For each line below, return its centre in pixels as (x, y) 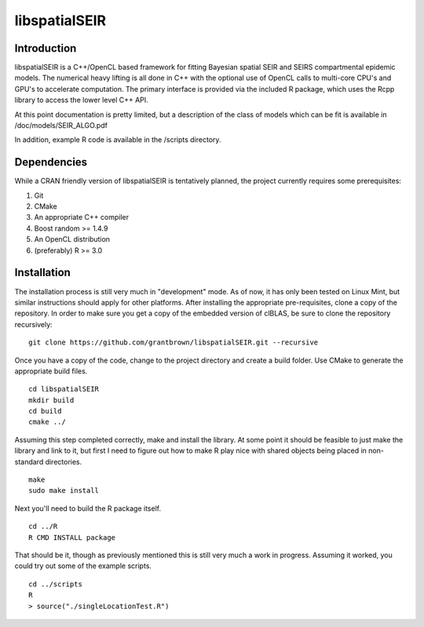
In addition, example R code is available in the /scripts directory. (118, 140)
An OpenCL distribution (72, 239)
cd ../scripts (55, 584)
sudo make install (64, 491)
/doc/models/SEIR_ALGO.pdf (61, 126)
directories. (64, 461)
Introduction (46, 48)
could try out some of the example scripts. (83, 566)
